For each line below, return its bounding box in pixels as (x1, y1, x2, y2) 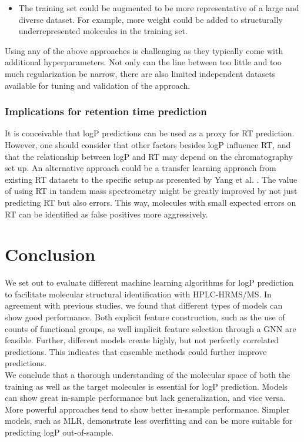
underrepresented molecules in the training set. (18, 25, 188, 37)
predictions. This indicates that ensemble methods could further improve (5, 345, 267, 357)
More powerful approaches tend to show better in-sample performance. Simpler (5, 403, 290, 415)
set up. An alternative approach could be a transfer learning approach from (5, 162, 276, 174)
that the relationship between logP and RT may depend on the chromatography (5, 150, 293, 162)
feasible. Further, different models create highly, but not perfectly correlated (5, 334, 279, 346)
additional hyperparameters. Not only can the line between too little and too (5, 56, 282, 68)
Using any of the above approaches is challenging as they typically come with (5, 44, 283, 56)
